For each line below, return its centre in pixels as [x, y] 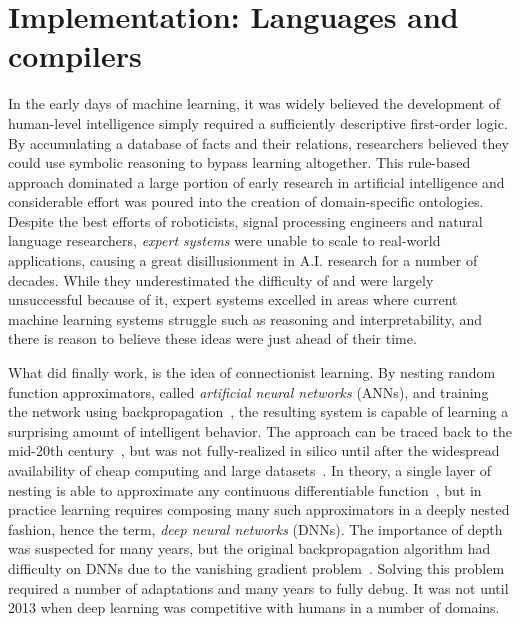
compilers [75, 55]
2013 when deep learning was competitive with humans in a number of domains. [254, 607]
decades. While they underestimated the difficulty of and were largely [221, 279]
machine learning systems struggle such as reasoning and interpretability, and [245, 318]
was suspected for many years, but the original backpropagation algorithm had [249, 548]
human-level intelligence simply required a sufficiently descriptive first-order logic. [258, 122]
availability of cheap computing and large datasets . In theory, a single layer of [249, 470]
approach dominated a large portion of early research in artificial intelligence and [256, 181]
